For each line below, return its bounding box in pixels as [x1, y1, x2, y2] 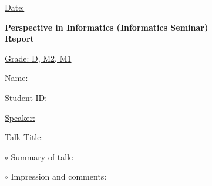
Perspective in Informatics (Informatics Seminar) [5, 21, 208, 33]
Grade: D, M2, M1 [5, 52, 72, 64]
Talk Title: [5, 131, 43, 143]
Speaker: [5, 111, 35, 123]
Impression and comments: [11, 170, 107, 182]
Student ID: [5, 91, 48, 103]
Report [5, 32, 34, 45]
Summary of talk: [11, 150, 74, 163]
